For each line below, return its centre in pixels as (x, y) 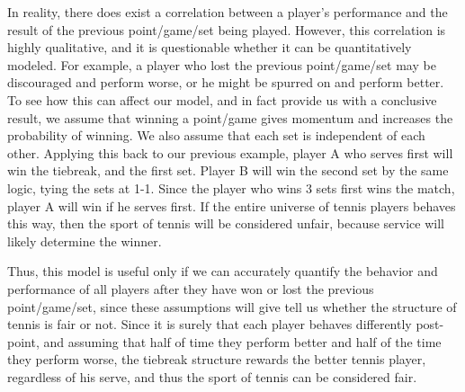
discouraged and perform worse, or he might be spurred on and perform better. (226, 82)
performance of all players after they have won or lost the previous (191, 288)
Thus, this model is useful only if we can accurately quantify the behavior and (223, 271)
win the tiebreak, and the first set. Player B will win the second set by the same (228, 170)
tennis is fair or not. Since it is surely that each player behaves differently (210, 324)
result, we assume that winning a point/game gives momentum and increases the (230, 117)
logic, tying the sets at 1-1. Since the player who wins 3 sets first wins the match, (231, 187)
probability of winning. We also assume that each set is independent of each (216, 135)
